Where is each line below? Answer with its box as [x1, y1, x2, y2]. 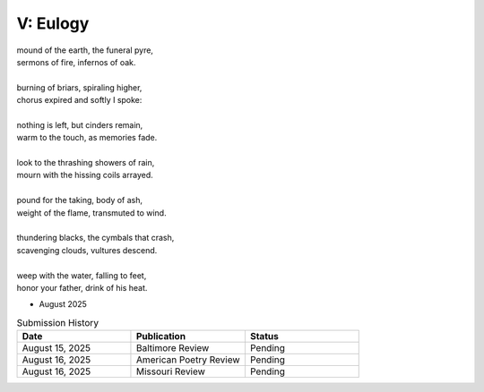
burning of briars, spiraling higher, [16, 81, 143, 93]
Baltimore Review [135, 342, 210, 354]
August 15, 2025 [22, 342, 91, 354]
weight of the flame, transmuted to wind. [16, 207, 167, 218]
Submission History [16, 316, 99, 328]
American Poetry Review [135, 354, 241, 366]
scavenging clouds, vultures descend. [16, 244, 158, 255]
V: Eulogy [16, 13, 90, 33]
